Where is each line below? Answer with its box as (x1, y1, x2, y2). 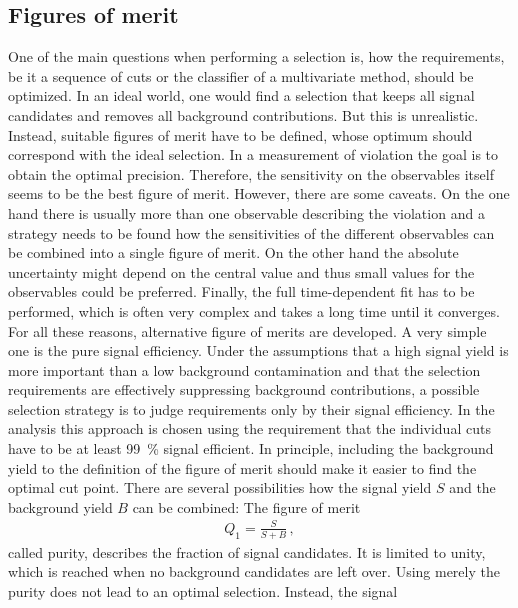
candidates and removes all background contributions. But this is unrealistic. (8, 104, 479, 125)
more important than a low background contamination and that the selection (8, 359, 481, 380)
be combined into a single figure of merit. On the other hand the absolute (8, 242, 459, 263)
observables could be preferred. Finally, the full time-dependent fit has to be (8, 281, 475, 302)
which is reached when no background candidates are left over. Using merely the (8, 561, 500, 582)
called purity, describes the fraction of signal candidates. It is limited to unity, (8, 541, 486, 562)
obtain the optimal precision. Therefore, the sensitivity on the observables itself (8, 163, 494, 184)
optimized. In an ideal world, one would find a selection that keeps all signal (8, 85, 475, 106)
